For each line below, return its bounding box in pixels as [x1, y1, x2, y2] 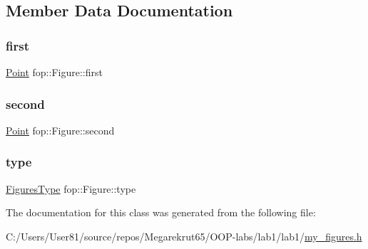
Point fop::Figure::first [6, 65, 103, 79]
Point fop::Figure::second [6, 122, 115, 137]
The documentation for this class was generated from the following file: [6, 205, 316, 220]
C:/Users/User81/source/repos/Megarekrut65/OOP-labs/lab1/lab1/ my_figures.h [6, 228, 362, 243]
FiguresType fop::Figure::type [6, 181, 136, 196]
